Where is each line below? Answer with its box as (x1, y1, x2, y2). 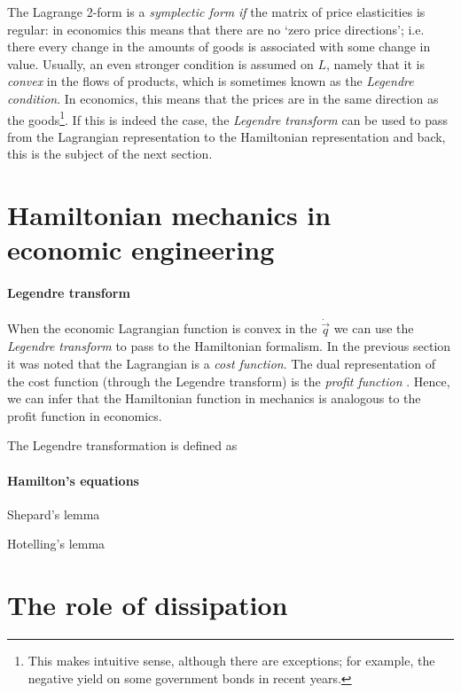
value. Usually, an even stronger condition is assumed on (7, 54, 314, 73)
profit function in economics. (7, 406, 162, 424)
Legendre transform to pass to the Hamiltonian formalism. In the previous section (7, 337, 451, 355)
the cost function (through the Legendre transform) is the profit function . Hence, (7, 371, 450, 390)
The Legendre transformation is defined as (7, 436, 238, 455)
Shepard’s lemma (7, 504, 100, 523)
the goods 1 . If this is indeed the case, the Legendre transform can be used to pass (7, 107, 449, 128)
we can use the (333, 319, 414, 338)
